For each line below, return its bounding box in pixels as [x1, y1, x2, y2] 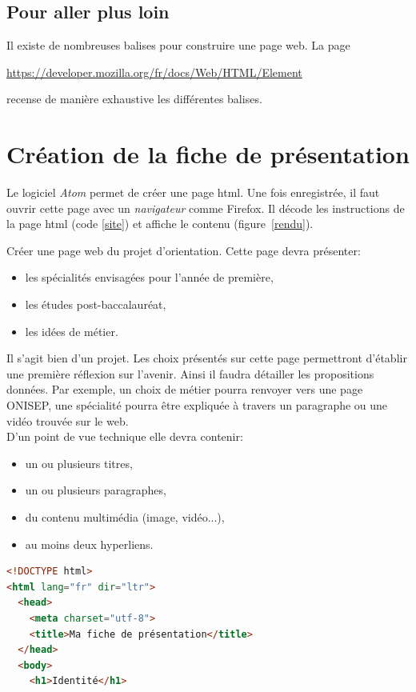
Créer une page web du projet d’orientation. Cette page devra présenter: [6, 242, 361, 258]
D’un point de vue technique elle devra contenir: [6, 428, 243, 445]
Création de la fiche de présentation [6, 138, 410, 170]
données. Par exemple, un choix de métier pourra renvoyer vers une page [6, 381, 363, 398]
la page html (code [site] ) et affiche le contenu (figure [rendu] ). [6, 215, 314, 232]
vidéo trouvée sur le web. [6, 412, 129, 429]
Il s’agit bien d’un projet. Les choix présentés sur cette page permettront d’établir [6, 350, 407, 366]
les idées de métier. [25, 322, 118, 339]
